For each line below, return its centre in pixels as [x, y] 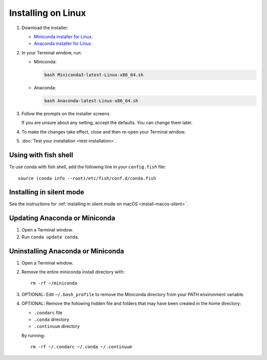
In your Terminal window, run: [52, 52]
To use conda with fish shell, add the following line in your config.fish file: [88, 167]
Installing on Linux [47, 13]
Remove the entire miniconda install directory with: [73, 272]
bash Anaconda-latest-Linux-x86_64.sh [91, 101]
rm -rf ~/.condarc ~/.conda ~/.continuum [81, 347]
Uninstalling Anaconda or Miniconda [67, 251]
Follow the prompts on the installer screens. [66, 114]
